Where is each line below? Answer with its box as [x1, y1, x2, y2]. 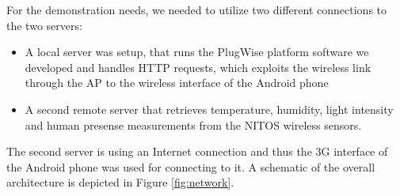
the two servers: [6, 17, 82, 33]
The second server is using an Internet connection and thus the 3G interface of [6, 143, 388, 160]
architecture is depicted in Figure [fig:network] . [6, 174, 234, 190]
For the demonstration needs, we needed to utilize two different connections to [6, 2, 387, 17]
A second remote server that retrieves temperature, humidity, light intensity [25, 100, 394, 117]
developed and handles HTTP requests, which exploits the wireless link [25, 58, 371, 75]
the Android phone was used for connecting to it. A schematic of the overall [6, 158, 375, 175]
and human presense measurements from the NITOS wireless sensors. [25, 116, 362, 133]
